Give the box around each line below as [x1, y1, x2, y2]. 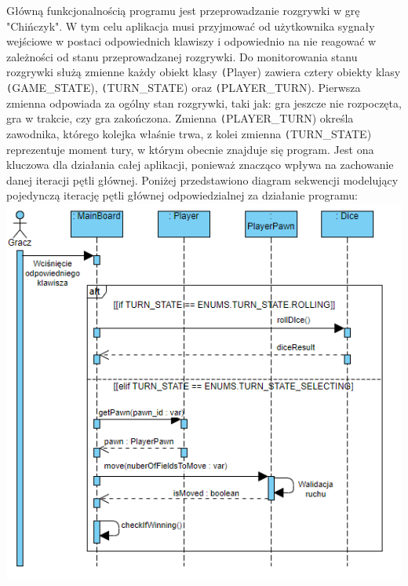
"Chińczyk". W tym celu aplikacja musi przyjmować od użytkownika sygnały [6, 17, 375, 34]
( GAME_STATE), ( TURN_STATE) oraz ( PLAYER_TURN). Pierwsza [6, 79, 361, 96]
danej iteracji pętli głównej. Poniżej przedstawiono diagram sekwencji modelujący [6, 171, 399, 188]
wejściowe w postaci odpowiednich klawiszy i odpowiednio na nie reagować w [6, 33, 377, 49]
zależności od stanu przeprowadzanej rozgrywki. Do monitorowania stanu [6, 48, 358, 64]
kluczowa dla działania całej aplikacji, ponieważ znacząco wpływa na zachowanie [6, 156, 394, 173]
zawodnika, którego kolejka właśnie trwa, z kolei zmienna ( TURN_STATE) [6, 125, 372, 141]
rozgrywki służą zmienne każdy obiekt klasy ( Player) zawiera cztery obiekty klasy [6, 64, 401, 80]
